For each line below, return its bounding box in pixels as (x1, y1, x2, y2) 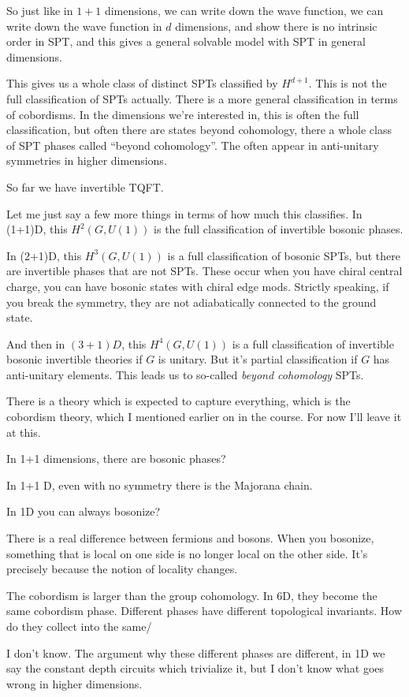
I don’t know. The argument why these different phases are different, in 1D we (6, 644, 385, 661)
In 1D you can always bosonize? (6, 503, 161, 520)
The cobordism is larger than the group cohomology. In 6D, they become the (6, 587, 377, 603)
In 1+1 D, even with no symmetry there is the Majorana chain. (6, 476, 313, 493)
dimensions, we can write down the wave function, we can (104, 2, 384, 18)
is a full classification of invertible (232, 335, 394, 352)
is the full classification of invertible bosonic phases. (154, 221, 403, 237)
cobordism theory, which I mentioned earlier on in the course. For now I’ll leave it (6, 408, 402, 425)
